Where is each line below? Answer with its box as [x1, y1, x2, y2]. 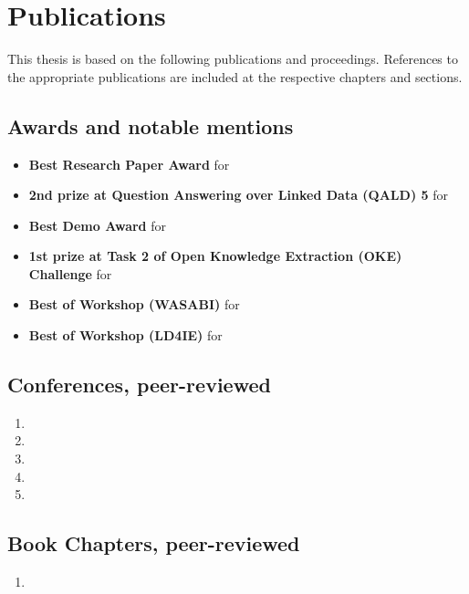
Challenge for [28, 264, 112, 283]
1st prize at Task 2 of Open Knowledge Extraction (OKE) [28, 246, 402, 266]
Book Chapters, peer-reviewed [7, 529, 300, 558]
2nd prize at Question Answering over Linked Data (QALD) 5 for [28, 185, 448, 204]
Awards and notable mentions [7, 111, 294, 140]
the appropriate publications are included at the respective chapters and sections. [7, 67, 463, 86]
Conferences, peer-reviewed [7, 370, 271, 399]
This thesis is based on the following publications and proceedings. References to [7, 49, 458, 68]
